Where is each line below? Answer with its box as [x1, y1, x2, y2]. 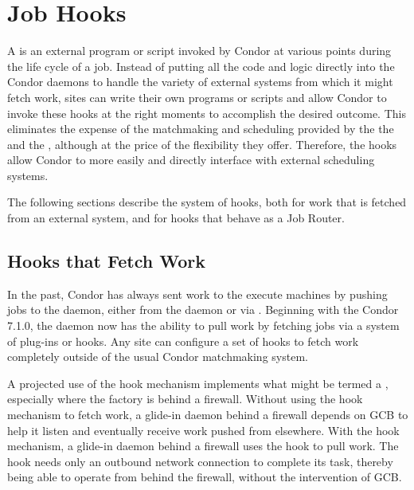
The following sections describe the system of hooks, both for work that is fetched [7, 194, 407, 210]
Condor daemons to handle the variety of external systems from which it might [7, 73, 393, 90]
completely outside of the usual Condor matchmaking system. [7, 348, 308, 365]
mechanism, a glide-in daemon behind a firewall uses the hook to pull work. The [7, 437, 399, 454]
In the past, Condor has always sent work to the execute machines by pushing [7, 285, 388, 302]
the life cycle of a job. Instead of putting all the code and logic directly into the [7, 57, 395, 74]
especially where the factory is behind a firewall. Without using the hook [7, 390, 363, 407]
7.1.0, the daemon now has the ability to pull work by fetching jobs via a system [7, 317, 400, 334]
